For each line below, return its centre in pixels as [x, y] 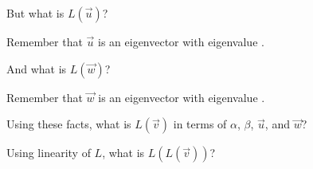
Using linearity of [49, 153]
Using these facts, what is [69, 124]
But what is [35, 13]
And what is [37, 68]
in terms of [200, 124]
